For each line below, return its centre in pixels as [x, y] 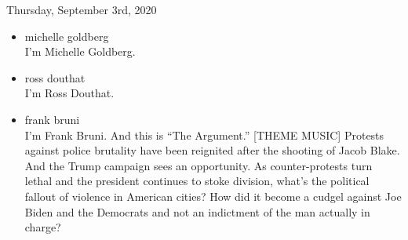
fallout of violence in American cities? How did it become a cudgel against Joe [213, 196]
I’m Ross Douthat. [69, 93]
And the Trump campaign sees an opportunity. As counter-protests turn [199, 165]
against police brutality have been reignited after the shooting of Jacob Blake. [212, 150]
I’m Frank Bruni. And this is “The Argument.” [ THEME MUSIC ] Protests [204, 135]
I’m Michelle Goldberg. [80, 51]
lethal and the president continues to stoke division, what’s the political [197, 181]
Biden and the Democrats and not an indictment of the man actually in [197, 211]
